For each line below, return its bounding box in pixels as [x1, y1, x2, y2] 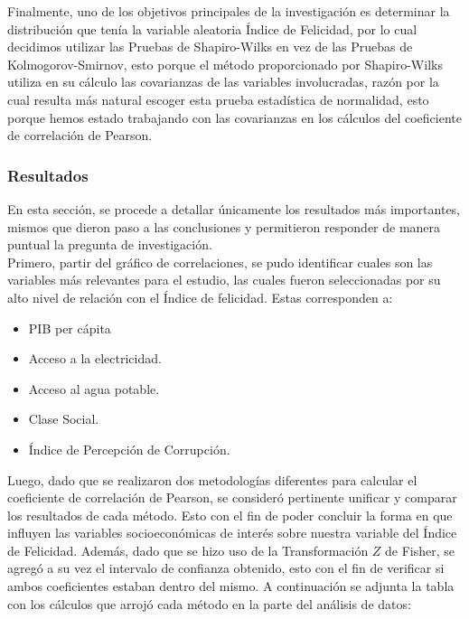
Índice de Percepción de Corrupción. [28, 439, 230, 458]
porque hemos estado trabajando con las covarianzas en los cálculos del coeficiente [7, 108, 462, 127]
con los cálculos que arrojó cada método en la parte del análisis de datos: [7, 594, 411, 613]
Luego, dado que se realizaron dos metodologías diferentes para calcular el [7, 470, 417, 489]
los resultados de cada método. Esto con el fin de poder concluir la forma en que [7, 505, 453, 524]
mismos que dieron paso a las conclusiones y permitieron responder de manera [7, 217, 441, 236]
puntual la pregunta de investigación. [7, 235, 212, 254]
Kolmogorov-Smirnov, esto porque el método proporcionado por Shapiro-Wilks [7, 54, 443, 73]
